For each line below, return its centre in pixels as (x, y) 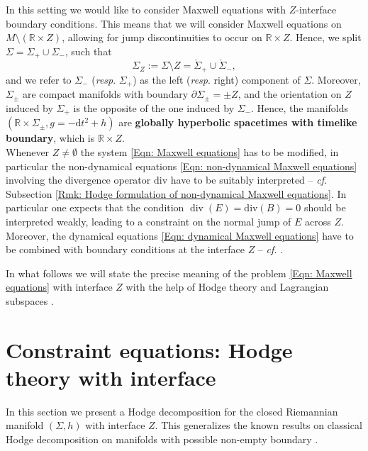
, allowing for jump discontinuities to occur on (162, 37)
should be (325, 207)
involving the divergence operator (78, 180)
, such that (88, 51)
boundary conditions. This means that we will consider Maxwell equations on (174, 23)
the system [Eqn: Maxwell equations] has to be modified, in (210, 152)
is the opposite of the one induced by (154, 107)
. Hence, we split (325, 37)
